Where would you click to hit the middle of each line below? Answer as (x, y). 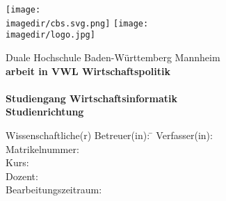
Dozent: (22, 176)
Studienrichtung (45, 112)
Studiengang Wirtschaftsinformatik (91, 98)
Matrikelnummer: (42, 148)
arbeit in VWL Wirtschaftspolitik (88, 71)
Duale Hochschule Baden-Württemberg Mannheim (113, 57)
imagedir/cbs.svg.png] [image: (77, 23)
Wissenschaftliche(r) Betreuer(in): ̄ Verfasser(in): (109, 135)
